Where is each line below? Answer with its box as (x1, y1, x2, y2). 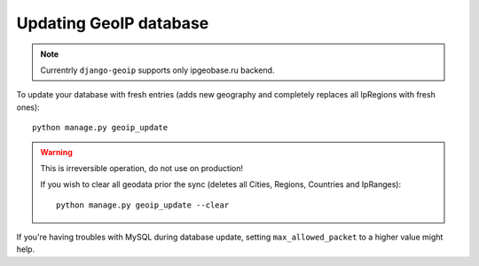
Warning (40, 146, 73, 157)
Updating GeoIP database (16, 13, 209, 33)
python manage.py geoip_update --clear (56, 199, 230, 210)
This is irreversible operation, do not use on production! (40, 162, 244, 173)
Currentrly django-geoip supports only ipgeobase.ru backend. (40, 65, 275, 75)
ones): (16, 102, 40, 113)
